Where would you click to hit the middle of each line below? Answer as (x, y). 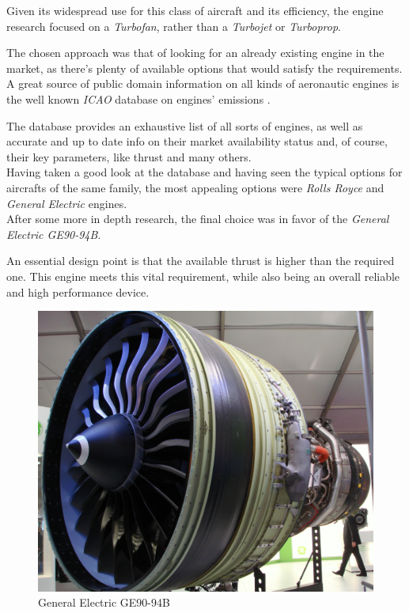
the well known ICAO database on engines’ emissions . (138, 98)
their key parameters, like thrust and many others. (129, 156)
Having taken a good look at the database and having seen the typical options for (204, 172)
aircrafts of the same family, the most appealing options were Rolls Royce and (195, 187)
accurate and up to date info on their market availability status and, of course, (197, 141)
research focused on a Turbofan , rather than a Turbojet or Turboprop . (174, 26)
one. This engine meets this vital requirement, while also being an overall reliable (203, 276)
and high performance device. (78, 291)
